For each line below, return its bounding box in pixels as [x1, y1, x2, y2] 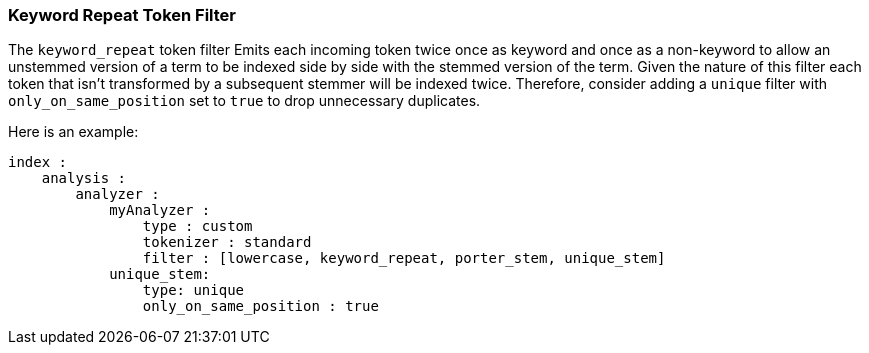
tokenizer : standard [142, 234, 312, 251]
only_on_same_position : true [142, 298, 379, 315]
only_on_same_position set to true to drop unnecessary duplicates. [8, 92, 481, 110]
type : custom [142, 218, 253, 235]
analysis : [41, 170, 127, 187]
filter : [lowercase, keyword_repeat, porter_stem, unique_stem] [142, 250, 666, 267]
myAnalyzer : [109, 202, 211, 219]
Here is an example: [8, 123, 139, 141]
